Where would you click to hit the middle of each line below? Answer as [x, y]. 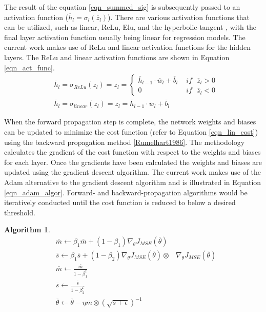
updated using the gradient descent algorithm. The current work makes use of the [132, 172]
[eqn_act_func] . [29, 67]
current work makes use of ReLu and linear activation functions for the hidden [128, 47]
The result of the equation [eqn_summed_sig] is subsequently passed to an [122, 7]
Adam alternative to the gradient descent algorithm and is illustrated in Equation [133, 182]
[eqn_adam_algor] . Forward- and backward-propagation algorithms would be [126, 192]
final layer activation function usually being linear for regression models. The [125, 37]
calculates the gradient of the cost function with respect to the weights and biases [132, 152]
